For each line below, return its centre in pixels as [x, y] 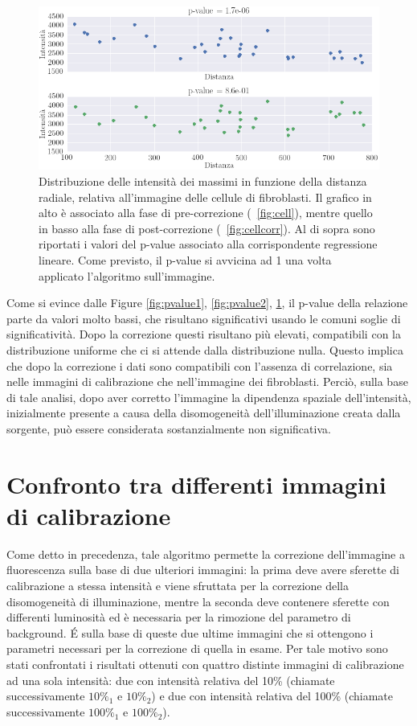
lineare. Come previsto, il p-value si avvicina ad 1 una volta [185, 259]
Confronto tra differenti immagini [196, 484]
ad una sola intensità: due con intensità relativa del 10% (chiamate [171, 680]
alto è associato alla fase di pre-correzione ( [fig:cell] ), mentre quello [206, 213]
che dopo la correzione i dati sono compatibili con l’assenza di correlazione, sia [200, 365]
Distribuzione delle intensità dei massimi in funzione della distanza [203, 181]
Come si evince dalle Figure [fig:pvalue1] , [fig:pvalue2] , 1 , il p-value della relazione [207, 303]
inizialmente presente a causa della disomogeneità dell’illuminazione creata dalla [204, 413]
